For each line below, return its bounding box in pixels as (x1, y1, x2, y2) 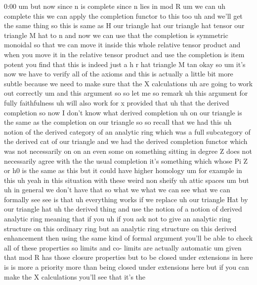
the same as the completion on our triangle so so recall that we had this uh (4, 117, 232, 127)
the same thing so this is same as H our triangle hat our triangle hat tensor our (4, 20, 245, 31)
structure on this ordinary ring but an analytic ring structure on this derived (4, 223, 237, 233)
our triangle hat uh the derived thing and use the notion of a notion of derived (4, 204, 242, 214)
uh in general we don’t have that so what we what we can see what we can (4, 184, 230, 195)
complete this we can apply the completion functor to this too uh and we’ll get (4, 10, 243, 21)
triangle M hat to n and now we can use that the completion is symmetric (4, 30, 228, 40)
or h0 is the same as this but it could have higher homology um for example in (4, 165, 242, 176)
